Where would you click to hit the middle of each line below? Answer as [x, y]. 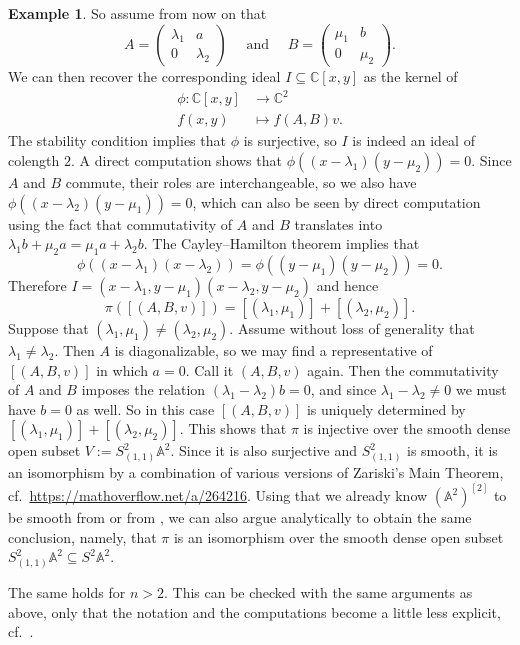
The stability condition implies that [117, 140]
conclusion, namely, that [82, 536]
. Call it [209, 369]
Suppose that [48, 328]
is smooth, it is [452, 450]
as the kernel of [410, 76]
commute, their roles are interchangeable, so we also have [241, 182]
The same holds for [67, 592]
